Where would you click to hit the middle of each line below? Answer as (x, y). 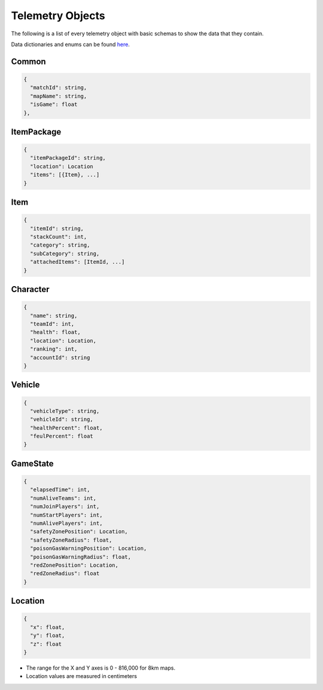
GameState (32, 463)
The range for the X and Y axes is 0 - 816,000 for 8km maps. (101, 668)
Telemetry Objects (58, 16)
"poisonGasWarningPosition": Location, (89, 548)
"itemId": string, (57, 228)
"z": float (46, 644)
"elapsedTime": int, (60, 490)
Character (31, 289)
